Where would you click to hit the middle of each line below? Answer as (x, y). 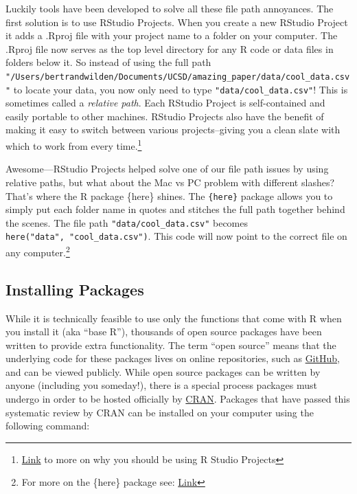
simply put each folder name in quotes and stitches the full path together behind (175, 209)
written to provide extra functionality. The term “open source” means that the (171, 345)
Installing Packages (75, 289)
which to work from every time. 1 (74, 145)
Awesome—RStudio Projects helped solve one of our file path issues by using (167, 169)
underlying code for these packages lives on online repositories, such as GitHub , (173, 358)
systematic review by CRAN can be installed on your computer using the (160, 412)
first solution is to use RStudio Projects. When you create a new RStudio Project (177, 22)
